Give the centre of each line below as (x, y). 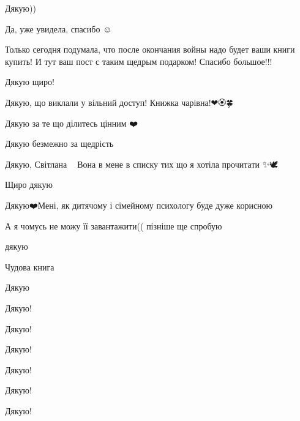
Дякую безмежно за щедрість (59, 143)
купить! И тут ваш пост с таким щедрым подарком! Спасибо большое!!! (139, 61)
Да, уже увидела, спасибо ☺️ (58, 28)
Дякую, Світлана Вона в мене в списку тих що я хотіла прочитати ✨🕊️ (142, 164)
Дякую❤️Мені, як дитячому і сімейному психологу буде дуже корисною (139, 205)
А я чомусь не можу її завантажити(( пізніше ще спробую (114, 225)
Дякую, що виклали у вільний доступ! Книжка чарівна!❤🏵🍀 (119, 102)
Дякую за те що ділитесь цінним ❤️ (72, 123)
